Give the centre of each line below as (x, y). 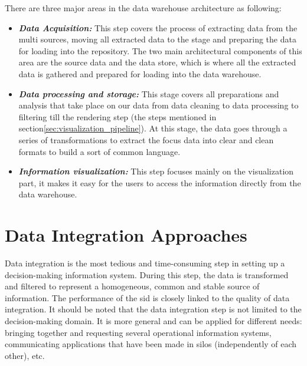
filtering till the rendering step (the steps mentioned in (117, 116)
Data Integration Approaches (126, 235)
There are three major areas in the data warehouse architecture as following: (143, 8)
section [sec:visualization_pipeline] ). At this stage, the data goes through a (153, 128)
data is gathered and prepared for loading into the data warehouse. (140, 73)
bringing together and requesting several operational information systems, (138, 332)
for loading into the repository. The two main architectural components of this (160, 50)
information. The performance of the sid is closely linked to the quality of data (147, 297)
